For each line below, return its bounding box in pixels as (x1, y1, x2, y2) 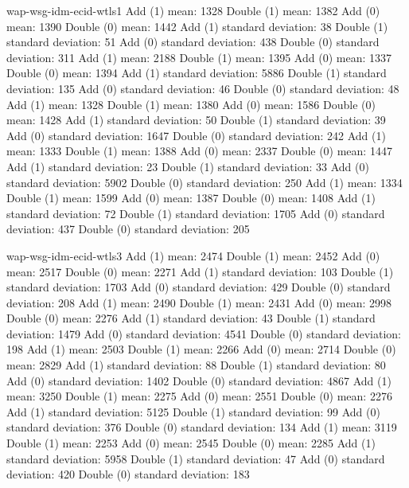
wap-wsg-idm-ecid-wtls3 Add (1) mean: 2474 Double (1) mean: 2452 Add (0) (6, 247, 380, 264)
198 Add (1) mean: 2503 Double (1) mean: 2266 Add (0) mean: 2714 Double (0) (6, 341, 396, 357)
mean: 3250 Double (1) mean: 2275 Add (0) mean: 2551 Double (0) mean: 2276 (6, 388, 392, 404)
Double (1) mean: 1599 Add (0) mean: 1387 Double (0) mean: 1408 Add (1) (6, 189, 376, 206)
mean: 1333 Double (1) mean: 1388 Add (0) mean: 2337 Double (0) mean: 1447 (6, 142, 392, 159)
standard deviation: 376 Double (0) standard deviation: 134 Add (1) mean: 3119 (6, 419, 397, 435)
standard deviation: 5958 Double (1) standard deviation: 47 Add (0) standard (6, 450, 385, 467)
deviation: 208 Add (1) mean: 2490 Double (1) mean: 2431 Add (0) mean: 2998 (6, 294, 391, 310)
